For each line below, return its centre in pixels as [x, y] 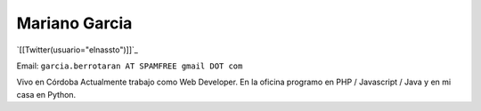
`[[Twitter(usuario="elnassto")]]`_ [77, 50]
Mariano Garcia [74, 23]
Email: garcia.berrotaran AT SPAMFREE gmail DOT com [130, 66]
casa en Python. [46, 94]
